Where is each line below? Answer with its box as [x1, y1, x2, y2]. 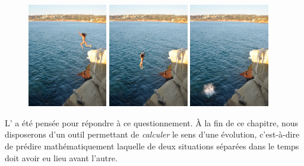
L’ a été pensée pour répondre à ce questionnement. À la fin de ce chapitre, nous [5, 116, 299, 129]
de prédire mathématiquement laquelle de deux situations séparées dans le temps [5, 139, 299, 152]
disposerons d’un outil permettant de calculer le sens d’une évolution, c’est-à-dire [5, 128, 300, 141]
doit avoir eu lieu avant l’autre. [5, 151, 118, 164]
